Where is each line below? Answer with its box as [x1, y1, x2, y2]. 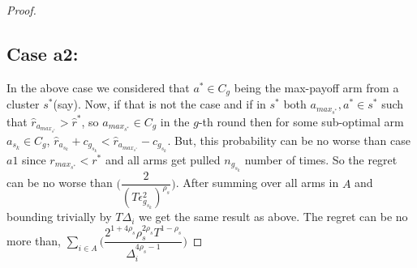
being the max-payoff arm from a [234, 79, 399, 96]
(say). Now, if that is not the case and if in [53, 96, 266, 113]
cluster [6, 96, 40, 113]
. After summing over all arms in [175, 174, 339, 191]
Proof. [6, 2, 37, 18]
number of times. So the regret [244, 151, 398, 168]
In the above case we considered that [6, 79, 190, 96]
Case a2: [6, 40, 79, 66]
